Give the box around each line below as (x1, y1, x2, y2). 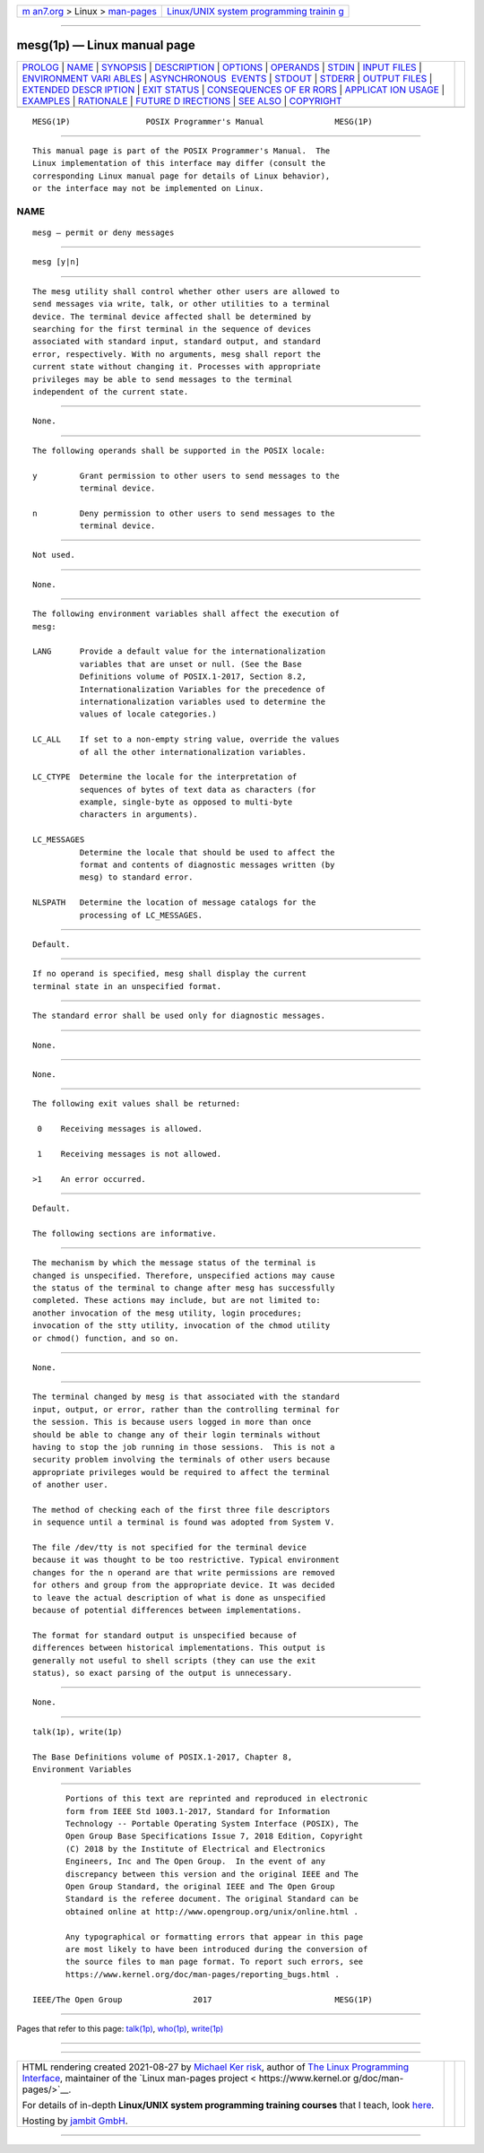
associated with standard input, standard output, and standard (32, 336, 322, 347)
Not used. (32, 550, 75, 560)
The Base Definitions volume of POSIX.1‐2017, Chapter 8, (32, 1751, 293, 1762)
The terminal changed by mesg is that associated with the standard (32, 1392, 340, 1402)
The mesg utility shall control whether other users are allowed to (32, 286, 340, 296)
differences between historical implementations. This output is (32, 1643, 326, 1654)
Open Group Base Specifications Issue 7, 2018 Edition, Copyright (65, 1831, 364, 1842)
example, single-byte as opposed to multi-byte (79, 797, 293, 807)
